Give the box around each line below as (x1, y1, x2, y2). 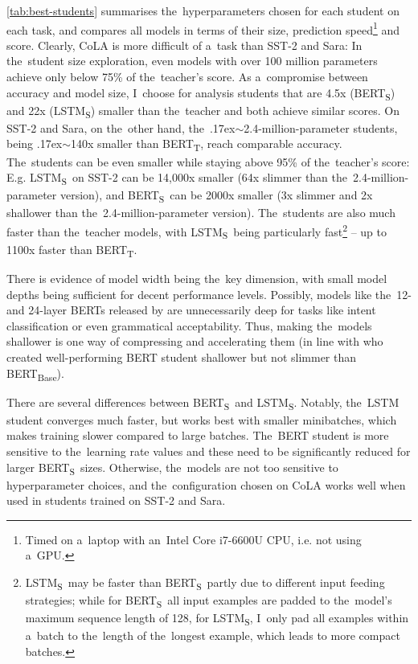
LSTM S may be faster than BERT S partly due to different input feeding (25, 574, 385, 592)
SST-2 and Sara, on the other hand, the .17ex (6, 119, 236, 136)
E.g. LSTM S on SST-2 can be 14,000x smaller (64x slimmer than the (6, 169, 347, 187)
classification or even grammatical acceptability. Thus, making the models (6, 317, 372, 334)
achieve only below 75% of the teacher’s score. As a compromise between (6, 68, 368, 85)
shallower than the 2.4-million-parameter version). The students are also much (6, 204, 395, 221)
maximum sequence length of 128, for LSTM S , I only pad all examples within (25, 609, 409, 629)
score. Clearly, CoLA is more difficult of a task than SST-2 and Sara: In (6, 36, 363, 53)
